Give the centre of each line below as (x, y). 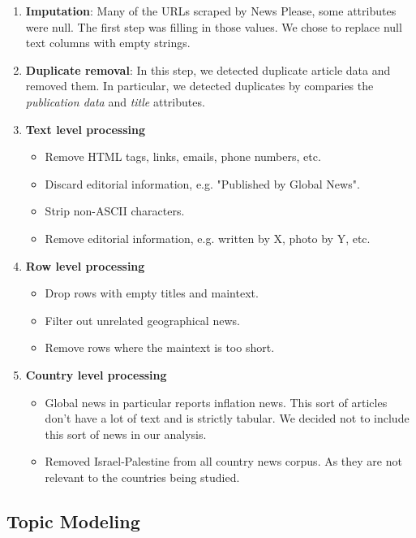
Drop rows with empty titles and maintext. (152, 293)
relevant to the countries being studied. (142, 477)
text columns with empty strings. (108, 43)
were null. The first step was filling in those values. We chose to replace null (214, 26)
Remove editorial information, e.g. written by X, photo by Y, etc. (208, 238)
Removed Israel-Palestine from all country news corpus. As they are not (223, 461)
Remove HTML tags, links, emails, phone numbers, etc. (183, 156)
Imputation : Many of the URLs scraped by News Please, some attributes (211, 11)
